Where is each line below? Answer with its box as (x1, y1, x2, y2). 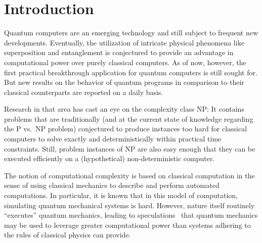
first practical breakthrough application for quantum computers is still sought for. (4, 67, 257, 77)
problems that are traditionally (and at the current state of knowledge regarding (4, 113, 253, 124)
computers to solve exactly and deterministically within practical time (4, 133, 222, 144)
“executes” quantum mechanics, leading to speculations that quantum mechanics (4, 210, 258, 220)
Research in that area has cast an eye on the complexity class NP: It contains (4, 104, 244, 114)
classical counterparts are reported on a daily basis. (4, 86, 163, 97)
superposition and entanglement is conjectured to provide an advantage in (4, 47, 234, 58)
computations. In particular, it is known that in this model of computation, (4, 190, 238, 201)
